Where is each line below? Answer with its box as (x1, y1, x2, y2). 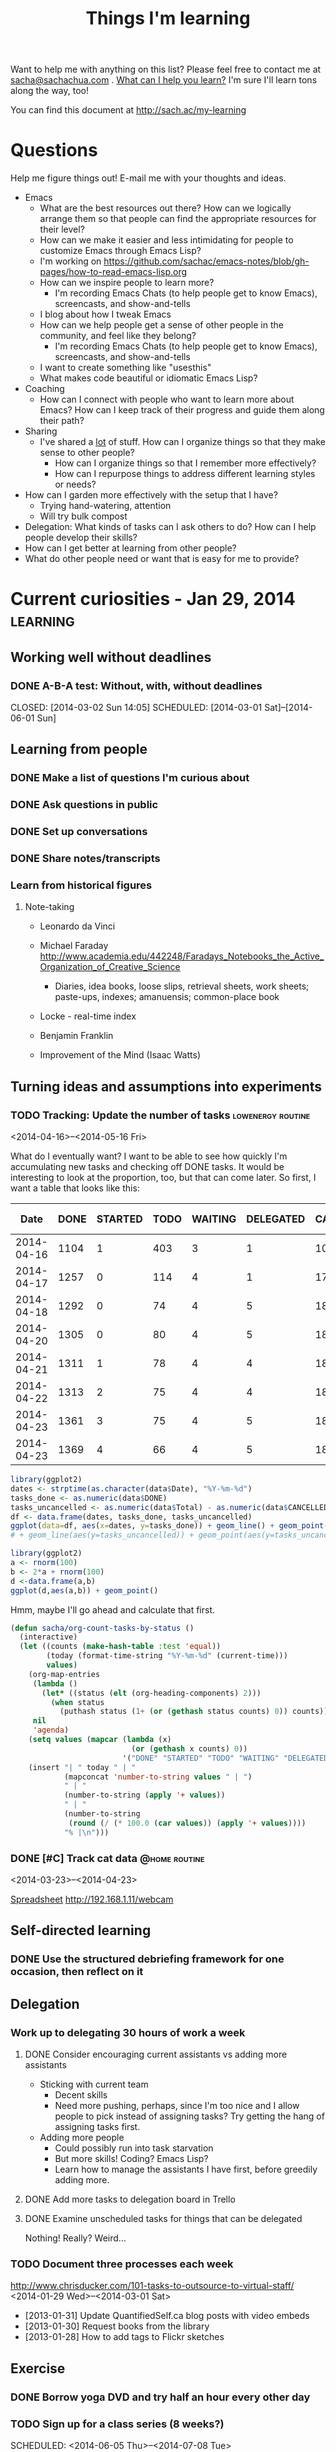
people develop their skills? (24, 532, 138, 544)
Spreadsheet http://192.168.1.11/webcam (10, 1893, 174, 1905)
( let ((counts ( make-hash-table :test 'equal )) (19, 1642, 222, 1652)
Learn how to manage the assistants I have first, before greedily (54, 2163, 318, 2175)
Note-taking (24, 901, 75, 913)
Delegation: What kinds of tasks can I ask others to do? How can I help (24, 521, 317, 533)
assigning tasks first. (54, 2120, 141, 2132)
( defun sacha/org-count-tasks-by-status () (10, 1623, 195, 1633)
